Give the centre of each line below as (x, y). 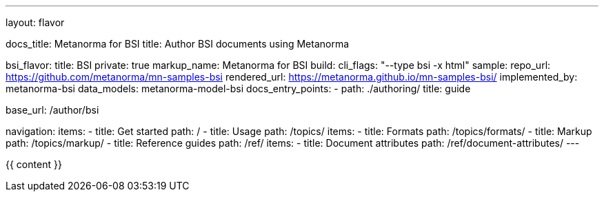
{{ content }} (34, 164)
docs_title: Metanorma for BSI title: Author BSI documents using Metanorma (178, 44)
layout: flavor (35, 22)
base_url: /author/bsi (52, 110)
